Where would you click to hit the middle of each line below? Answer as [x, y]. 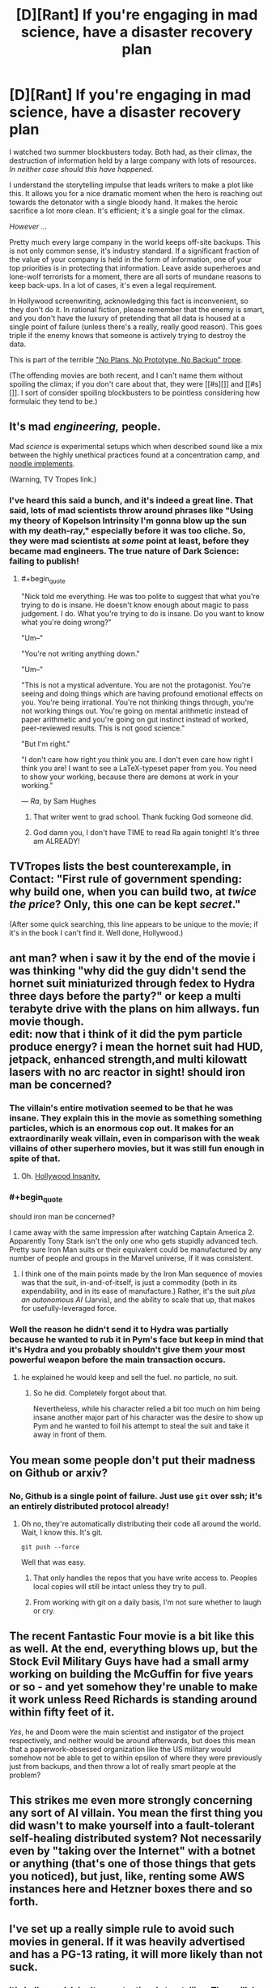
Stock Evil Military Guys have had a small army [129, 1662]
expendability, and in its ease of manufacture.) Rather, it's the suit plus [138, 1291]
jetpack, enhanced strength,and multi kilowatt [128, 1060]
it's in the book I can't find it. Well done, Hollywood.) [96, 932]
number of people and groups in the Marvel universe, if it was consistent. [131, 1257]
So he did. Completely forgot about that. [100, 1393]
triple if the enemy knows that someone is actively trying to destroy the [127, 335]
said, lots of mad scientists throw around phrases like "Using [131, 510]
